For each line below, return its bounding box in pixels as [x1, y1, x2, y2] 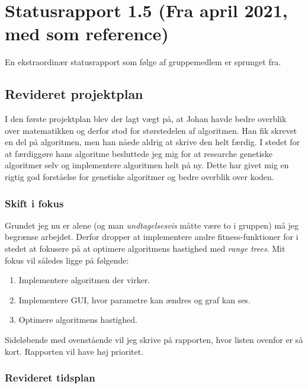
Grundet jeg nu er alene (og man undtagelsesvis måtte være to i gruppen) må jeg [5, 219, 299, 231]
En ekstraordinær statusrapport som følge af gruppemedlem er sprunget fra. [5, 56, 281, 68]
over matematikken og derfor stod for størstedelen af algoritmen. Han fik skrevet [5, 124, 297, 136]
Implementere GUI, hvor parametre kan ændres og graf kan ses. [18, 293, 251, 306]
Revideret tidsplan [5, 370, 95, 385]
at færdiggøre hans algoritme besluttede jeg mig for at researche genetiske [5, 147, 273, 159]
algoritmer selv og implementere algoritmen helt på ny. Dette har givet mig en [5, 159, 289, 171]
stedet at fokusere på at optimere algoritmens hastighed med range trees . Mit [5, 242, 285, 255]
